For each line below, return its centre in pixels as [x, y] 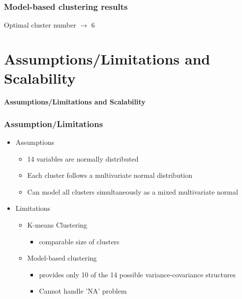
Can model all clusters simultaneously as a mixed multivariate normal [133, 191]
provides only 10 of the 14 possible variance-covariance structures [137, 274]
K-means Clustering [57, 224]
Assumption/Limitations [54, 123]
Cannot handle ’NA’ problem [83, 291]
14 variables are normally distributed [83, 158]
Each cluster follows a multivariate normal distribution [110, 175]
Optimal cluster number [40, 25]
